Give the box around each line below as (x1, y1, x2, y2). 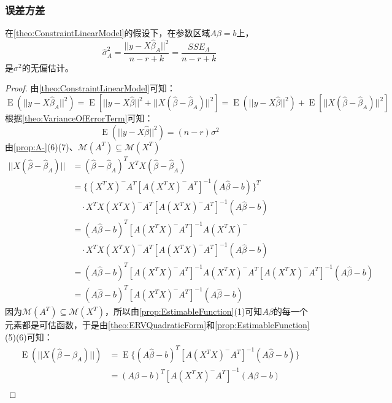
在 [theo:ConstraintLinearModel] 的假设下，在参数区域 (5, 26, 210, 39)
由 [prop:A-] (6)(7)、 (5, 140, 78, 153)
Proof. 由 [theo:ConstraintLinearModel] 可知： (5, 82, 176, 94)
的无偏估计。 (21, 61, 74, 74)
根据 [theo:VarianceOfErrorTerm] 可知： (5, 112, 153, 125)
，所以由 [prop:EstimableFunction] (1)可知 (104, 305, 263, 318)
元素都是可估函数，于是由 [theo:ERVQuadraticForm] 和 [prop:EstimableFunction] (5, 318, 310, 331)
